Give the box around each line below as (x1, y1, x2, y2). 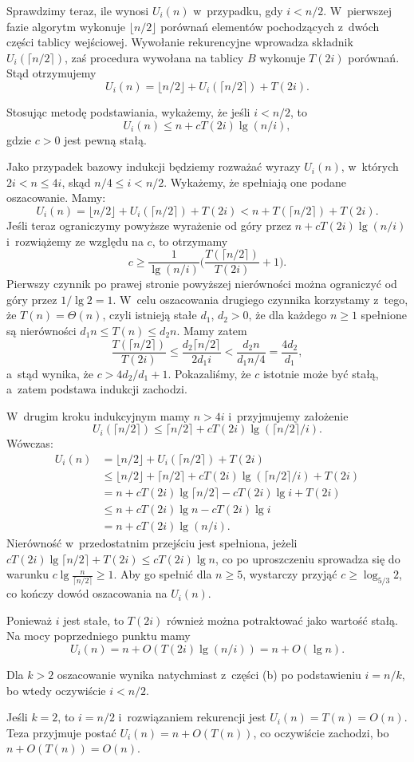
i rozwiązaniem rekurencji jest (118, 709, 266, 725)
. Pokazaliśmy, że (168, 365, 251, 381)
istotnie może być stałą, (262, 365, 379, 381)
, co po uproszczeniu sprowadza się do (215, 550, 400, 567)
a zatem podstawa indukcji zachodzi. (6, 381, 187, 397)
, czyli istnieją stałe (102, 306, 197, 323)
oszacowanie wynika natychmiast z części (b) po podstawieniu (57, 665, 361, 682)
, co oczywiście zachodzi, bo (253, 724, 389, 740)
